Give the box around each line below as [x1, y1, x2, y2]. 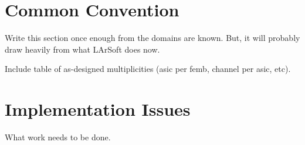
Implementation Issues [5, 97, 191, 121]
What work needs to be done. [5, 131, 111, 143]
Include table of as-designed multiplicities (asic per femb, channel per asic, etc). [5, 63, 291, 75]
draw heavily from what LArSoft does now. [5, 43, 160, 55]
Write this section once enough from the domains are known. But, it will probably [5, 32, 300, 44]
